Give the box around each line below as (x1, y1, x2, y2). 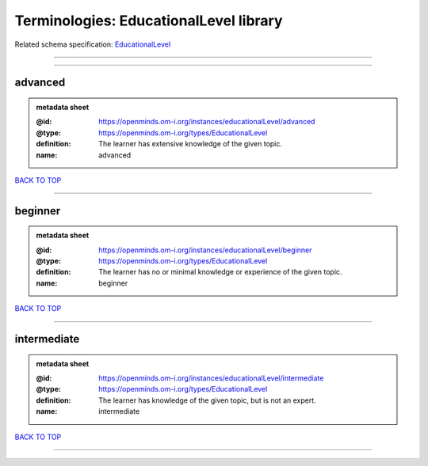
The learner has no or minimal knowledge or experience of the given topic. (98, 267, 342, 277)
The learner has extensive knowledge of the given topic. (98, 139, 283, 149)
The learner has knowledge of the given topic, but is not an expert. (98, 396, 316, 405)
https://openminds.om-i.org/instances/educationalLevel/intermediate (98, 373, 324, 383)
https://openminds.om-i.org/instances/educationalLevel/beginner (98, 245, 312, 255)
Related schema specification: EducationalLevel (14, 40, 171, 49)
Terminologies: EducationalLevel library (14, 12, 283, 29)
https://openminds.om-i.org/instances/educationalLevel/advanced (98, 117, 315, 127)
